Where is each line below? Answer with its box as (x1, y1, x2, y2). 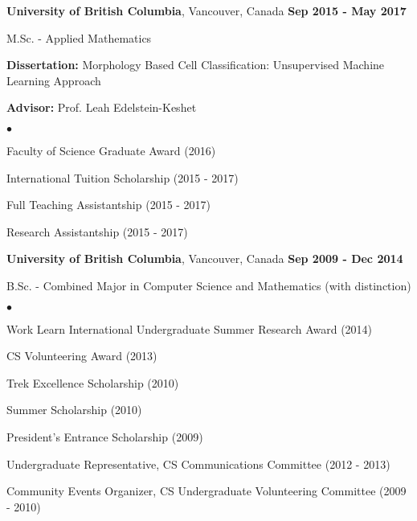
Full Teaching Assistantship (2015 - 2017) (6, 196, 211, 213)
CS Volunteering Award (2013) (6, 347, 157, 364)
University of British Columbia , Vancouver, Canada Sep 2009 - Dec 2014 (6, 250, 403, 267)
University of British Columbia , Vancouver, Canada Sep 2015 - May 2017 (6, 2, 407, 18)
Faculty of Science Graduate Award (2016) (6, 142, 216, 158)
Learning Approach (6, 72, 101, 88)
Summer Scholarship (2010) (6, 401, 142, 418)
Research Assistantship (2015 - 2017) (6, 223, 188, 240)
